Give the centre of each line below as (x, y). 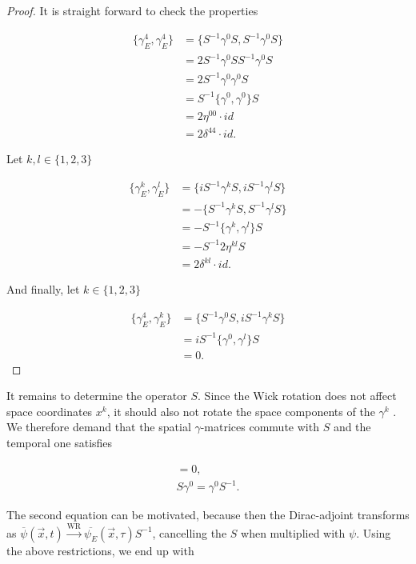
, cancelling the (190, 532)
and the (352, 427)
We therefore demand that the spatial (99, 427)
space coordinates (50, 411)
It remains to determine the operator (97, 396)
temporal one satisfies (60, 443)
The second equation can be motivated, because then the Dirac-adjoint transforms (208, 515)
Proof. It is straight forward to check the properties (132, 10)
